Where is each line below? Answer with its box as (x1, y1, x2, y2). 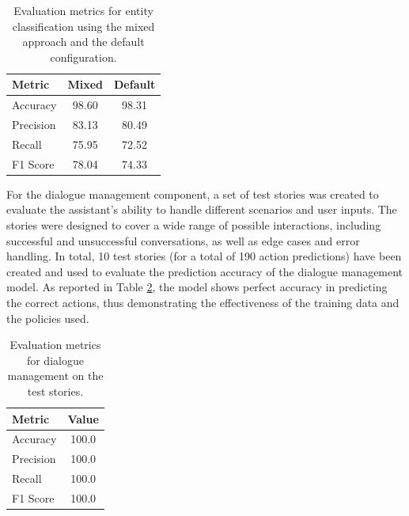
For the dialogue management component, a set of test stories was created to (6, 185, 379, 202)
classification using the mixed (12, 17, 155, 34)
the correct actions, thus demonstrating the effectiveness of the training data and (6, 294, 400, 310)
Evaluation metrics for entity (13, 2, 153, 18)
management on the (7, 367, 104, 384)
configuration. (50, 48, 117, 65)
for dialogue (26, 351, 84, 368)
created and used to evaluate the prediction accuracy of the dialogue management (6, 263, 403, 279)
